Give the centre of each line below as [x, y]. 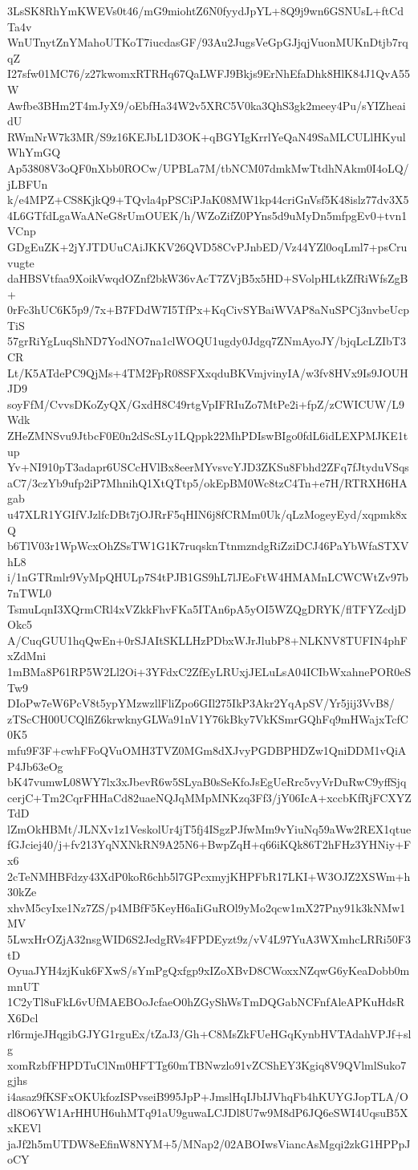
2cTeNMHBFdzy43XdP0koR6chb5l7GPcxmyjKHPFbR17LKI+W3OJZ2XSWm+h [209, 876]
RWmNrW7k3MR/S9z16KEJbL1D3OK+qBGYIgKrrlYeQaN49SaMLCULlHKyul [207, 136]
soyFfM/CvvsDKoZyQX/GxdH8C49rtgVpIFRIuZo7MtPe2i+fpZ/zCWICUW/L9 [206, 404]
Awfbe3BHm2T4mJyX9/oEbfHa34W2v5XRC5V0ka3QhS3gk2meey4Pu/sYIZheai [207, 105]
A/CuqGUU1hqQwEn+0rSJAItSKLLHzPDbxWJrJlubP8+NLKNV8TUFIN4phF [207, 640]
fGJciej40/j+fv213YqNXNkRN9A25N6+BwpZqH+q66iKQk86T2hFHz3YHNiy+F [209, 844]
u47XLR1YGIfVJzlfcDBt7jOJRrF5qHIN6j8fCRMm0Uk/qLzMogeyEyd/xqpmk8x [207, 514]
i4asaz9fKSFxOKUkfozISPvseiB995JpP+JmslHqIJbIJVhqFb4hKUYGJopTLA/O [208, 1096]
